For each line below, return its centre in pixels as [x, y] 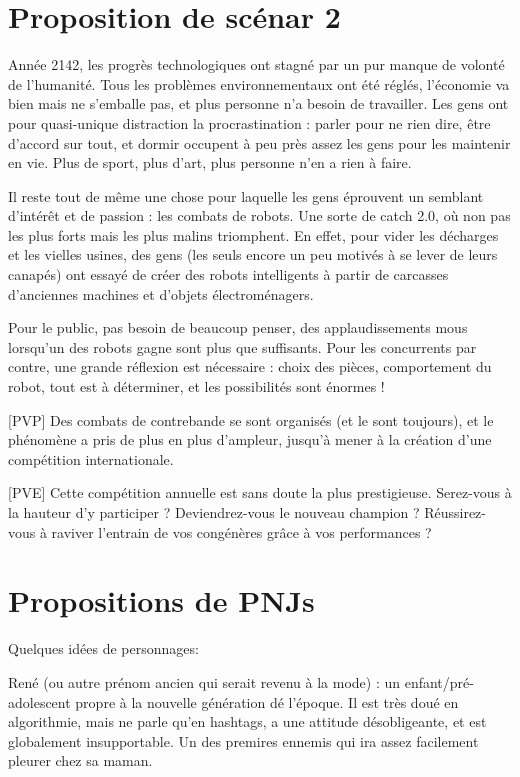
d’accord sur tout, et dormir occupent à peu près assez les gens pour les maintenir [259, 142]
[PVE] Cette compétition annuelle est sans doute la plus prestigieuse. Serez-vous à [260, 492]
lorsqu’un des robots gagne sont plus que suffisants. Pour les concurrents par [242, 346]
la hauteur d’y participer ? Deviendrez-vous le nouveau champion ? [214, 512]
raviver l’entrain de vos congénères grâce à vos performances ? [241, 531]
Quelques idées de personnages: [103, 648]
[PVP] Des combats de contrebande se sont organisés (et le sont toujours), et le [251, 419]
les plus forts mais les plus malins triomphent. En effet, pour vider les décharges [253, 234]
